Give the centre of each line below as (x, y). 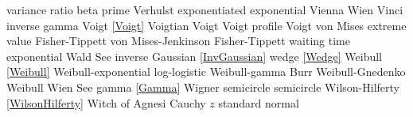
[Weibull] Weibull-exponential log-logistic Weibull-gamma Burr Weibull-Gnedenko (206, 72)
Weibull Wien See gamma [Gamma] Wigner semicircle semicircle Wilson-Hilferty (203, 87)
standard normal (259, 102)
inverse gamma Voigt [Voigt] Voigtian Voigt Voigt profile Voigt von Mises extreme (206, 25)
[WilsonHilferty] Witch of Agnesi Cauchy (106, 102)
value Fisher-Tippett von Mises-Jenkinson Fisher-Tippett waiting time (178, 41)
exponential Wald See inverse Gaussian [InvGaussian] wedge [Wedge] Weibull (195, 56)
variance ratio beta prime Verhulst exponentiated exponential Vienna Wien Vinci (205, 9)
